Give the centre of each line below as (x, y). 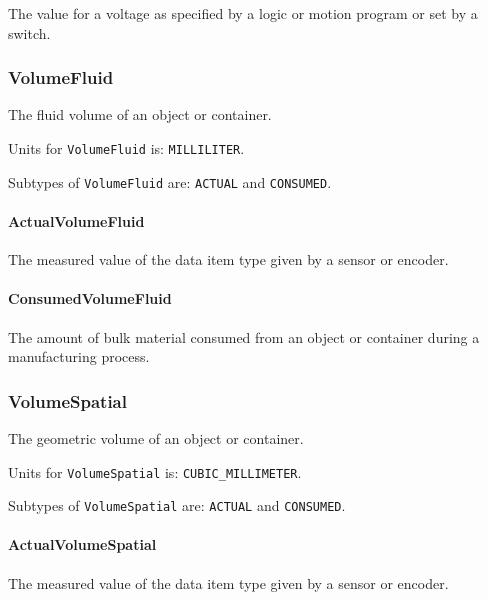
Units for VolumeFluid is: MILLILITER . (126, 148)
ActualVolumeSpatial (82, 544)
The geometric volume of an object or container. (156, 437)
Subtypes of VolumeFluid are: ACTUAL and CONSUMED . (170, 181)
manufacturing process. (79, 356)
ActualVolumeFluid (76, 220)
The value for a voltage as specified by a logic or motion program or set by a (243, 13)
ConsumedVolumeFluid (90, 298)
